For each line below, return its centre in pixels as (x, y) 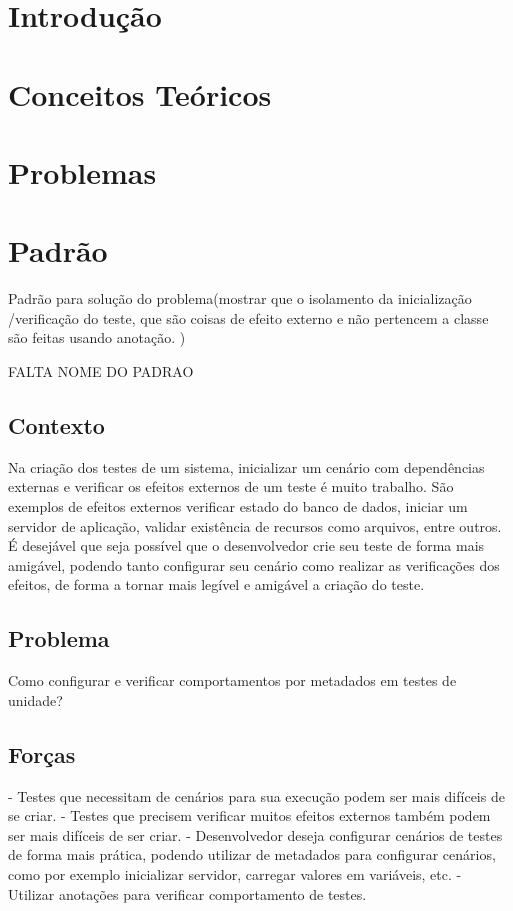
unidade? (35, 699)
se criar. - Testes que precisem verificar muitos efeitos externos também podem (249, 815)
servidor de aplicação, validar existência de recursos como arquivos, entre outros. (255, 525)
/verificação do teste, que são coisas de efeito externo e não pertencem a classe (248, 317)
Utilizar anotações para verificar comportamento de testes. (187, 893)
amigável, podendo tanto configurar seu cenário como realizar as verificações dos (254, 564)
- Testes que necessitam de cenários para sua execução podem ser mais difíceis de (256, 795)
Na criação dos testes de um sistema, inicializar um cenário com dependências (246, 466)
